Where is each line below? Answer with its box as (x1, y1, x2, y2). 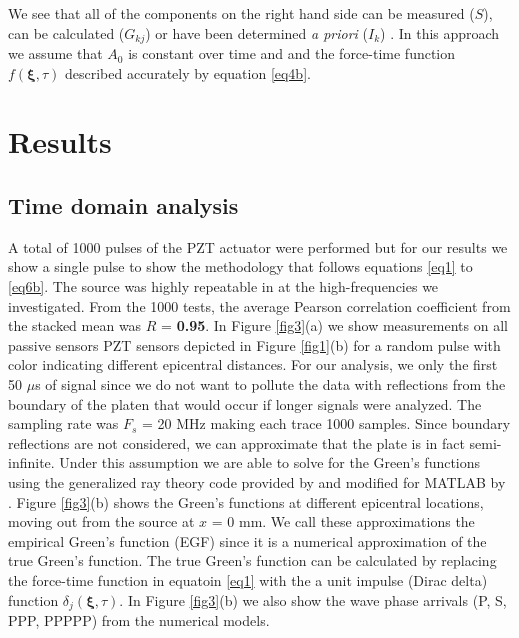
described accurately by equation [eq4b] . (64, 62, 311, 83)
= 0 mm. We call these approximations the (211, 511, 475, 532)
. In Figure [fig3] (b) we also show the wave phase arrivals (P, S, (119, 589, 507, 610)
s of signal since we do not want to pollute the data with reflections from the (35, 373, 506, 394)
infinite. (8, 452, 55, 473)
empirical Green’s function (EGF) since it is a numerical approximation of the (8, 530, 487, 551)
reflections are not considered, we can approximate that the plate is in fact (8, 432, 465, 453)
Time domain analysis (8, 190, 239, 220)
